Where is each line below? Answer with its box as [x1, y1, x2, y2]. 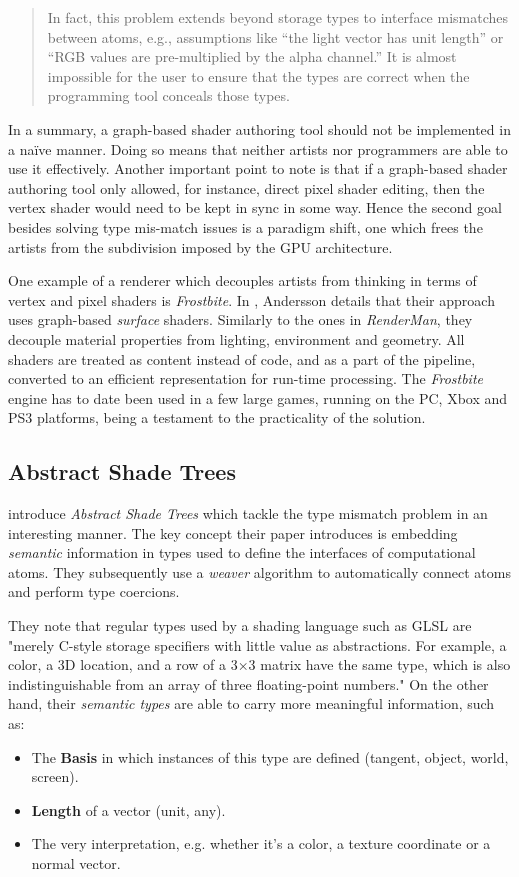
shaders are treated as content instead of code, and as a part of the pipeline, [8, 348, 476, 369]
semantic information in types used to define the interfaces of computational [8, 542, 476, 563]
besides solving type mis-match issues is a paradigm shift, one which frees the [8, 216, 483, 237]
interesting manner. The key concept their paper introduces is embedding [8, 522, 458, 543]
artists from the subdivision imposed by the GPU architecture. [8, 236, 393, 257]
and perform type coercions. [8, 581, 180, 602]
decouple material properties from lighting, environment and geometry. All [8, 328, 465, 349]
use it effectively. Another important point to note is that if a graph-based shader [8, 158, 508, 179]
